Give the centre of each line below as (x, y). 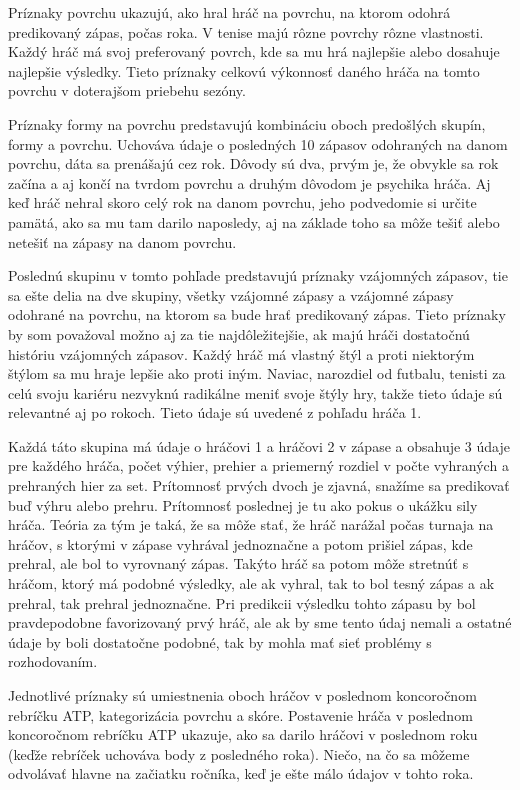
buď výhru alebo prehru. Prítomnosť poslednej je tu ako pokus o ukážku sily (243, 504)
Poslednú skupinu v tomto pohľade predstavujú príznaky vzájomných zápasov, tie (258, 275)
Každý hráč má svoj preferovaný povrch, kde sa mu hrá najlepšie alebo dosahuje (254, 51)
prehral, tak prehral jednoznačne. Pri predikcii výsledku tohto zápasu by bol (242, 602)
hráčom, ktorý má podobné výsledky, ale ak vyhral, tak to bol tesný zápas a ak (251, 583)
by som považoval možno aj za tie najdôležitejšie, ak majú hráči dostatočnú (239, 333)
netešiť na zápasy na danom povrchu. (122, 241)
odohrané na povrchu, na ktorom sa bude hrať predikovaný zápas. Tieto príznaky (257, 314)
